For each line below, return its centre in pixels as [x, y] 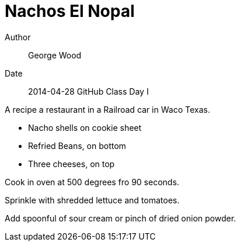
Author [18, 37]
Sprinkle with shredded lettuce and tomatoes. [92, 200]
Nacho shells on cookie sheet [85, 127]
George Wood [55, 55]
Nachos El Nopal [70, 11]
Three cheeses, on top [72, 164]
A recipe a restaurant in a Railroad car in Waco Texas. [107, 109]
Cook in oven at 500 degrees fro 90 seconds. [92, 182]
